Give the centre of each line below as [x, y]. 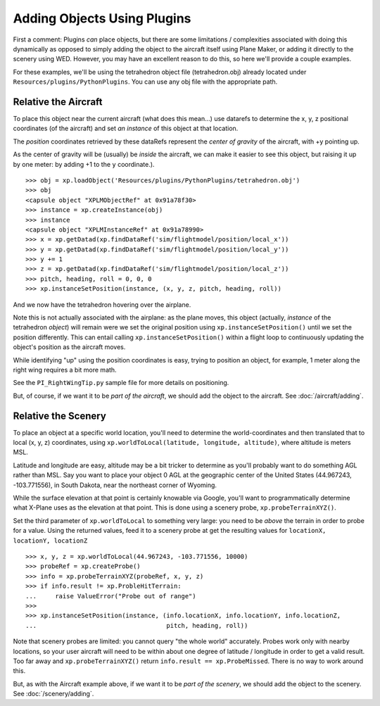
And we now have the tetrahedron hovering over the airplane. [102, 304]
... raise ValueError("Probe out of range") [111, 596]
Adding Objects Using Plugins [102, 18]
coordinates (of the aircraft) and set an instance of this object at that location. [126, 128]
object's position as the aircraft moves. [69, 347]
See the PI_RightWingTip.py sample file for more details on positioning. [121, 383]
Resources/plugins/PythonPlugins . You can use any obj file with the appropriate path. [145, 82]
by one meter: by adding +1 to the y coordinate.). [84, 164]
